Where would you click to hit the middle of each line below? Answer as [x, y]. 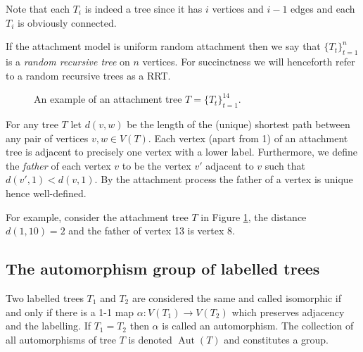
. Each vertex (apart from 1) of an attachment [248, 138]
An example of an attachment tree [108, 99]
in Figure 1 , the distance [254, 216]
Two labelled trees [45, 297]
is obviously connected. [67, 22]
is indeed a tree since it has [144, 8]
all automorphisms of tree [61, 339]
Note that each [38, 8]
